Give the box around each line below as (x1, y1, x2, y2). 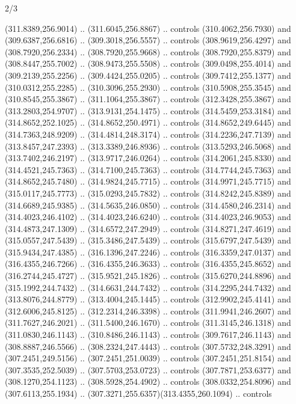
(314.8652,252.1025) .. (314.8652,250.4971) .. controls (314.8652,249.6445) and (5, 116, 291, 129)
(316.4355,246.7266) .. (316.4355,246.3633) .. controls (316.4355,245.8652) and (5, 257, 291, 270)
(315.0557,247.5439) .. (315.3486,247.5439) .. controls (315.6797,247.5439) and (5, 234, 291, 246)
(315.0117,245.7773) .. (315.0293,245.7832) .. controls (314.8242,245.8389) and (5, 186, 291, 199)
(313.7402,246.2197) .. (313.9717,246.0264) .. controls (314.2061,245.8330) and (5, 151, 291, 164)
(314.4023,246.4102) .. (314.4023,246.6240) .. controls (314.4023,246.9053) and (5, 210, 291, 223)
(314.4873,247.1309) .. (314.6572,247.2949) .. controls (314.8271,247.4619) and (5, 222, 291, 234)
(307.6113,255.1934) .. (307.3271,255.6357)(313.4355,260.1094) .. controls (5, 387, 272, 399)
